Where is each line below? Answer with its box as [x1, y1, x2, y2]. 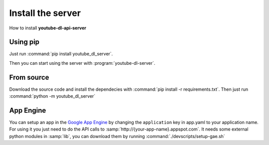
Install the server [9, 7, 81, 18]
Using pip [9, 38, 40, 46]
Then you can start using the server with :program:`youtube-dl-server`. [9, 60, 155, 66]
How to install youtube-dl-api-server [9, 25, 87, 31]
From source [9, 73, 49, 82]
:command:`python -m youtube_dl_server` [9, 93, 96, 99]
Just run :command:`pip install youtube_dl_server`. [9, 51, 113, 57]
